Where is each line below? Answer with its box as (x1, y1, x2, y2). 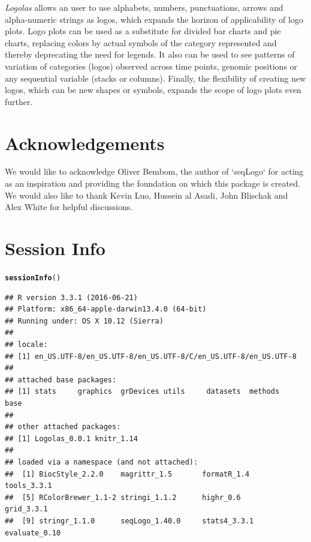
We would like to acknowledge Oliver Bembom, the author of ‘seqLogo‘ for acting (5, 165, 304, 178)
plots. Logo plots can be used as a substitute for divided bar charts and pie (5, 25, 281, 37)
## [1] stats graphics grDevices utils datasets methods (5, 387, 280, 396)
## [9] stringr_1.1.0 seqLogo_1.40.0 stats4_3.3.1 (5, 516, 254, 525)
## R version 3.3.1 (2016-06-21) (5, 293, 138, 302)
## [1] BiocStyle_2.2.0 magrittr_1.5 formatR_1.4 (5, 469, 250, 478)
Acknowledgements (5, 130, 165, 155)
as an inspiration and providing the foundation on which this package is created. (5, 177, 300, 190)
